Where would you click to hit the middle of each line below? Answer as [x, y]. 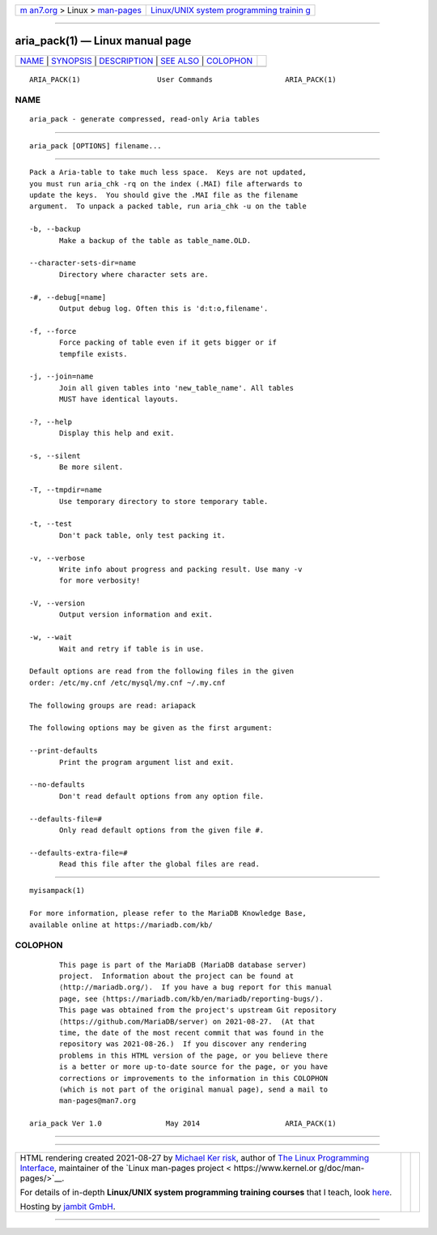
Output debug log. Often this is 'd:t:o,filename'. [164, 308]
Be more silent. [91, 467]
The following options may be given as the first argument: [151, 728]
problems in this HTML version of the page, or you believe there [194, 1055]
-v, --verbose [57, 558]
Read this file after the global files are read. [160, 864]
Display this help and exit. [117, 433]
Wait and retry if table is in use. [132, 649]
